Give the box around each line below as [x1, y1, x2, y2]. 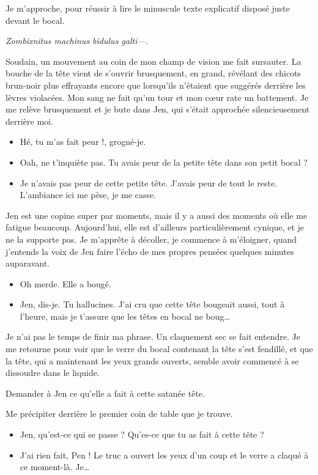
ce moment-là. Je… [20, 460, 90, 473]
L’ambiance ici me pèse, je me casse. [20, 188, 157, 201]
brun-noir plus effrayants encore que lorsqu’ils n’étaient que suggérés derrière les [6, 78, 306, 91]
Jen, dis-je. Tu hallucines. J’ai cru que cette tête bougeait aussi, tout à [20, 298, 285, 311]
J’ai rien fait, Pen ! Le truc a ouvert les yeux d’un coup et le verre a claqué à [20, 448, 309, 461]
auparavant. [6, 257, 50, 270]
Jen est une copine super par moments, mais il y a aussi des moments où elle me [6, 208, 308, 221]
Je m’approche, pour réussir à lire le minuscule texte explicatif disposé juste [6, 2, 290, 14]
